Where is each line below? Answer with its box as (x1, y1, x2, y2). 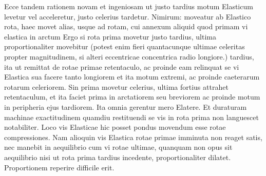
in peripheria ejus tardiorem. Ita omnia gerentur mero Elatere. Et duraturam (4, 101, 247, 112)
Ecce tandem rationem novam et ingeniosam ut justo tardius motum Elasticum (4, 1, 253, 11)
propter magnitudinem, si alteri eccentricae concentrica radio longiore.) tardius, (4, 51, 254, 62)
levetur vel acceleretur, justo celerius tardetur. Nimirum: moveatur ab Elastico (4, 11, 251, 22)
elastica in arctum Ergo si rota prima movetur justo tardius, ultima (4, 31, 216, 42)
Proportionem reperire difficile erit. (4, 162, 115, 172)
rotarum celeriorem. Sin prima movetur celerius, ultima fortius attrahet (4, 81, 229, 92)
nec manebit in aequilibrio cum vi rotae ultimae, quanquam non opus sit (4, 142, 233, 152)
